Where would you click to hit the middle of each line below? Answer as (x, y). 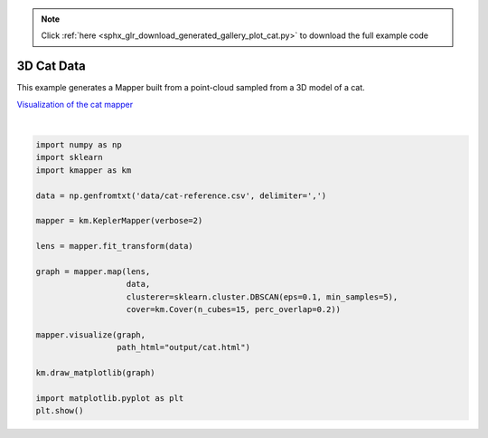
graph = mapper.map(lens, (93, 271)
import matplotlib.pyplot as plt (110, 398)
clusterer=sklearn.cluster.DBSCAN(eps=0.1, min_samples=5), (262, 297)
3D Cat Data (51, 67)
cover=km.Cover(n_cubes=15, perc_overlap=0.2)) (234, 309)
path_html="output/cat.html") (183, 348)
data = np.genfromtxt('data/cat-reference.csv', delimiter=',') (181, 195)
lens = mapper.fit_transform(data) (114, 246)
